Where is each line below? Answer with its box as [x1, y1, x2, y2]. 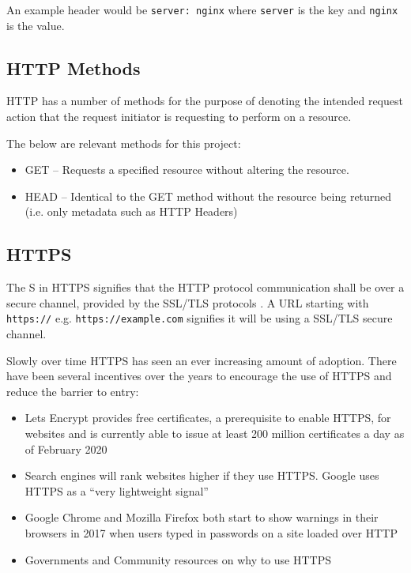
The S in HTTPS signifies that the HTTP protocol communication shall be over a [6, 279, 405, 296]
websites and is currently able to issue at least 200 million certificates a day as [25, 425, 405, 442]
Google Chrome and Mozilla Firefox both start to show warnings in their [25, 509, 379, 526]
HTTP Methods [6, 55, 141, 80]
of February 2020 [25, 440, 107, 457]
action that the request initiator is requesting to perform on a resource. [6, 108, 352, 125]
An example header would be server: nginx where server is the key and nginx [6, 2, 398, 17]
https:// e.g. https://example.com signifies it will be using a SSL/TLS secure [6, 310, 393, 326]
